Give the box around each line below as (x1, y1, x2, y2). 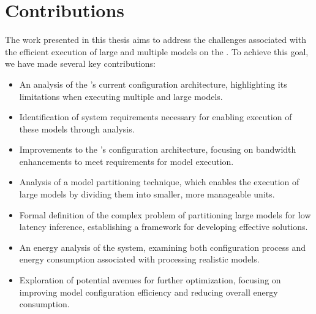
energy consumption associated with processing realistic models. (19, 253, 260, 266)
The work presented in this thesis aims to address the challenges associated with (5, 33, 306, 46)
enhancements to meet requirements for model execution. (19, 155, 234, 167)
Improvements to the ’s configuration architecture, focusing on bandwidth (19, 143, 296, 156)
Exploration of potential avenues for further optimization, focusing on (19, 274, 281, 286)
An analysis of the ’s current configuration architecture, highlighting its (19, 77, 287, 90)
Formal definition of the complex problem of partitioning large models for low (19, 208, 311, 221)
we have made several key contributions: (5, 57, 156, 70)
